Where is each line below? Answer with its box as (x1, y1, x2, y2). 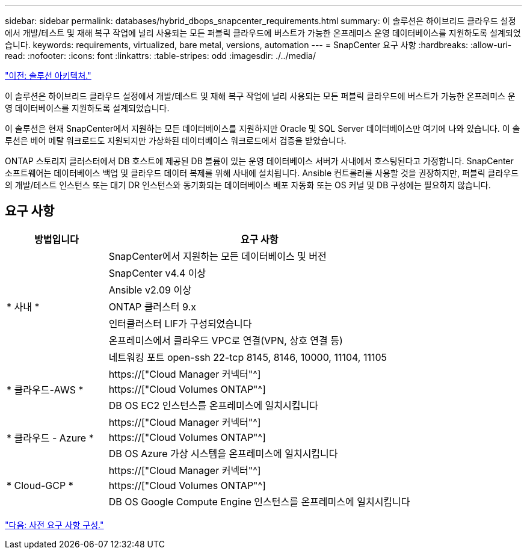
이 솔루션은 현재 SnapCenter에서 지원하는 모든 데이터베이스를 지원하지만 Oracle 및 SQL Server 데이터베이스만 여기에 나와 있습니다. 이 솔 (5, 123, 520, 134)
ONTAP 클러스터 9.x (108, 300, 196, 313)
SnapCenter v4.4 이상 (108, 266, 206, 279)
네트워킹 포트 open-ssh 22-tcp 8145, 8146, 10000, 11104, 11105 (108, 351, 387, 363)
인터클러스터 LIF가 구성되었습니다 (108, 317, 252, 330)
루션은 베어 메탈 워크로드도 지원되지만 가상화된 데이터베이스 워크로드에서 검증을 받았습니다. (5, 135, 347, 146)
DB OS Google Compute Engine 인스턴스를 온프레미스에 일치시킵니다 (108, 495, 410, 508)
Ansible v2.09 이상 (108, 283, 191, 296)
